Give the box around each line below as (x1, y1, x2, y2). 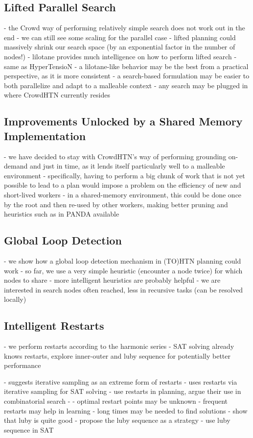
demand (4, 161, 28, 171)
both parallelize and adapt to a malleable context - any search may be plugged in (4, 80, 248, 90)
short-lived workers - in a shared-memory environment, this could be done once (4, 189, 242, 199)
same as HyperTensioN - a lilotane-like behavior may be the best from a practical (4, 61, 249, 71)
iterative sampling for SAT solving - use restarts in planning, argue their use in (4, 386, 241, 396)
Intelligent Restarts (4, 318, 104, 333)
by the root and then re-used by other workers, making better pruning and (4, 199, 228, 209)
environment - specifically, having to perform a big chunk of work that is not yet (4, 170, 245, 180)
